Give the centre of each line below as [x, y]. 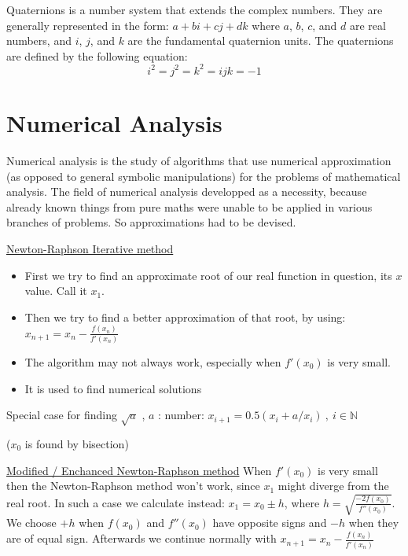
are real [368, 25]
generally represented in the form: [88, 25]
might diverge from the [333, 486]
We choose [31, 523]
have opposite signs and [270, 523]
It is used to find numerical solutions [113, 388]
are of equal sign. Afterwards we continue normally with [142, 538]
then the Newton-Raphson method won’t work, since [133, 486]
